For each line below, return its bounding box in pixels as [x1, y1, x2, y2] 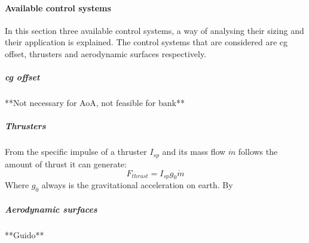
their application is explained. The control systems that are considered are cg [5, 36, 288, 48]
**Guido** [5, 228, 44, 241]
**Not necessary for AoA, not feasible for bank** [5, 96, 185, 109]
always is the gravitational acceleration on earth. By [41, 179, 233, 191]
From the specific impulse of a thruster [5, 145, 147, 158]
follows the [238, 145, 278, 158]
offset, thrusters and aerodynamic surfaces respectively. [5, 47, 207, 60]
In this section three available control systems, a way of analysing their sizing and [5, 24, 304, 36]
